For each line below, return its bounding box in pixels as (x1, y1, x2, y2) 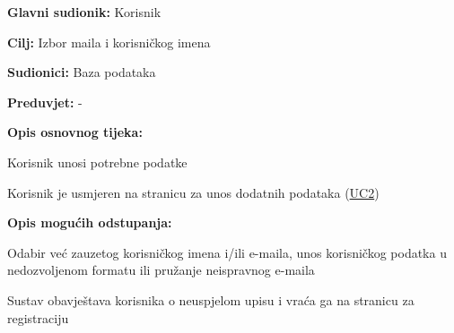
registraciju (7, 308, 69, 327)
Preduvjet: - (7, 92, 83, 111)
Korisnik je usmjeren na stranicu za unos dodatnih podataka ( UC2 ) (7, 183, 380, 201)
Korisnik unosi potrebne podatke (7, 152, 188, 171)
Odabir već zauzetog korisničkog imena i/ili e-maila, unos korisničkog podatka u (7, 243, 447, 261)
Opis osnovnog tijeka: (7, 123, 143, 141)
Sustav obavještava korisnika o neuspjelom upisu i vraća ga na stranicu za (7, 290, 415, 309)
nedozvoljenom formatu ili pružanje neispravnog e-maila (7, 260, 315, 279)
